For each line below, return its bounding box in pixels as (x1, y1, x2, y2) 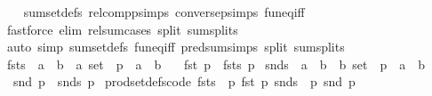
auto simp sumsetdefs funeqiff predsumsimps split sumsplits (6, 37, 345, 56)
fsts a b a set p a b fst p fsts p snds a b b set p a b (6, 54, 426, 73)
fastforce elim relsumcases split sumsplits (6, 20, 238, 38)
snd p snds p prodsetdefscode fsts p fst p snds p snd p (12, 72, 356, 91)
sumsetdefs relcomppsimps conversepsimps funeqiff (23, 3, 305, 20)
